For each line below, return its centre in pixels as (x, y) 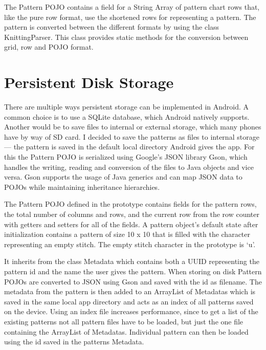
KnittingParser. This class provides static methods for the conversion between (126, 37)
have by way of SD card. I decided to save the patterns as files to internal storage (132, 136)
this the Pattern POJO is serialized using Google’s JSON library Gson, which (126, 157)
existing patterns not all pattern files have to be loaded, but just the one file (124, 321)
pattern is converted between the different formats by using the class (112, 27)
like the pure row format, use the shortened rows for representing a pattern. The (130, 17)
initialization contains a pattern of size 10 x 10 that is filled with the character (127, 234)
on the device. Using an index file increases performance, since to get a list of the (131, 311)
